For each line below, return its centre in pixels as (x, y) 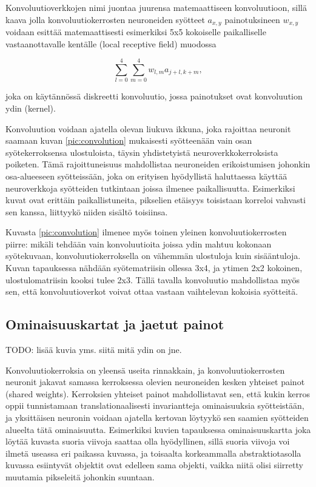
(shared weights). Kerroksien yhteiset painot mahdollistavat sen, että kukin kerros (158, 393)
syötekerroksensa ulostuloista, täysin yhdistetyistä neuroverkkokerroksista (142, 152)
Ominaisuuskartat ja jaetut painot (115, 324)
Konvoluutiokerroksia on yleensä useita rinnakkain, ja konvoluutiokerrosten (145, 370)
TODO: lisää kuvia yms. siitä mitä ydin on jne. (94, 350)
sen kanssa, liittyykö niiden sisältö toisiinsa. (87, 211)
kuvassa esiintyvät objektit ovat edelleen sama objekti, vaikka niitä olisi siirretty (154, 465)
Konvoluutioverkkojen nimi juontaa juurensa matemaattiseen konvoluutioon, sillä (156, 7)
